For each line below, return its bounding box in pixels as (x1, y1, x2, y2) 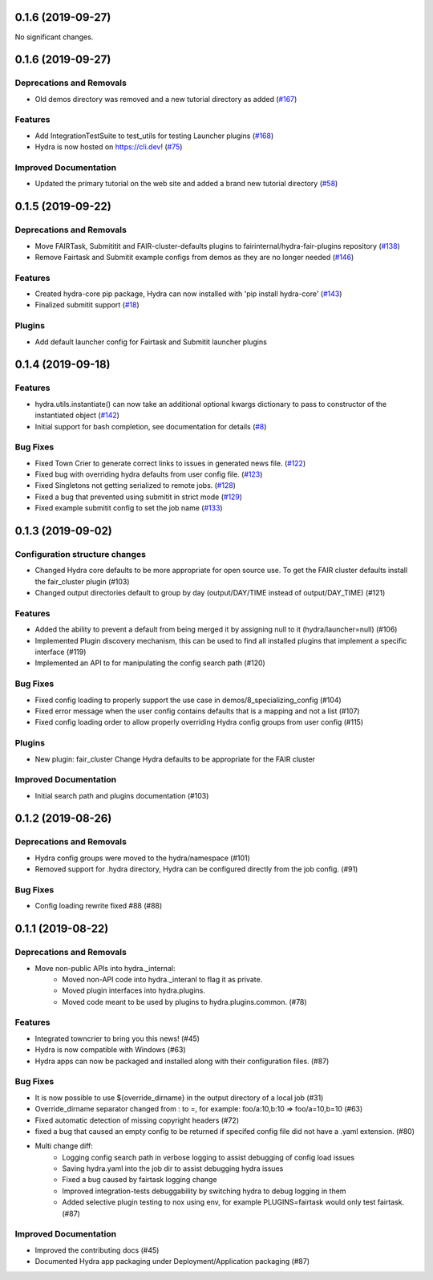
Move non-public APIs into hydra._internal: (34, 963, 176, 973)
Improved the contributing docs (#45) (34, 1245, 160, 1255)
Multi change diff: (34, 1141, 94, 1151)
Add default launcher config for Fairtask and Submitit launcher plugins (34, 337, 268, 347)
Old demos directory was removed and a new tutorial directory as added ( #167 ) (34, 94, 297, 104)
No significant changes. (14, 32, 94, 42)
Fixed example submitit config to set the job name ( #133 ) (34, 503, 224, 513)
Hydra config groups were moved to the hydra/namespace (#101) (34, 853, 250, 863)
